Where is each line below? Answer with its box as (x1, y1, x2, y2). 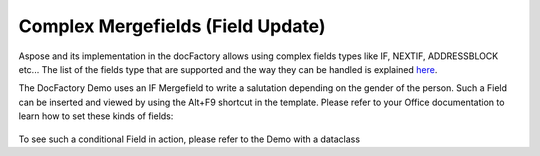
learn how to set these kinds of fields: (18, 110, 174, 122)
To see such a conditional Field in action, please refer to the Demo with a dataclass (18, 133, 360, 145)
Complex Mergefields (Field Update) (18, 15, 326, 37)
